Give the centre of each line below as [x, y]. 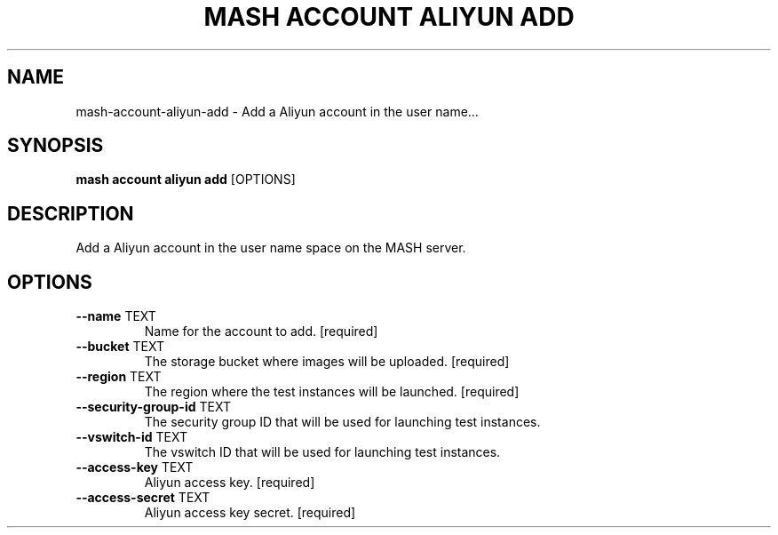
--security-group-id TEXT [153, 407]
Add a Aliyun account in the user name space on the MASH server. [271, 248]
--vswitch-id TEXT [131, 437]
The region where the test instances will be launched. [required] [332, 392]
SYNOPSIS [56, 146]
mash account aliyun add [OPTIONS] [186, 180]
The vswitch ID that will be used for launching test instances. [322, 452]
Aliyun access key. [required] [230, 483]
